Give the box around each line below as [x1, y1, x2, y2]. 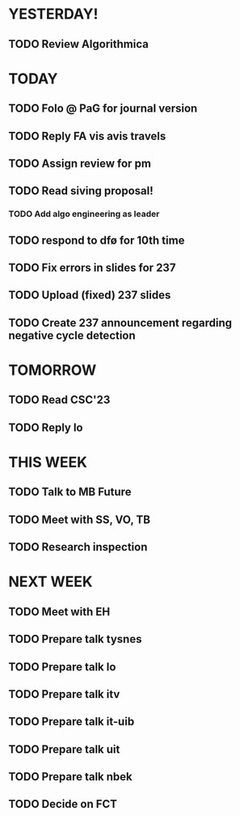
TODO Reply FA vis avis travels [8, 129, 166, 142]
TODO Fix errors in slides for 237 [8, 261, 176, 275]
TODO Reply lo [8, 420, 83, 434]
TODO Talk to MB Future [8, 485, 132, 499]
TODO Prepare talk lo [8, 660, 116, 674]
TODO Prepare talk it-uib [8, 715, 135, 729]
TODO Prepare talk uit [8, 742, 120, 756]
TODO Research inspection [8, 540, 148, 555]
